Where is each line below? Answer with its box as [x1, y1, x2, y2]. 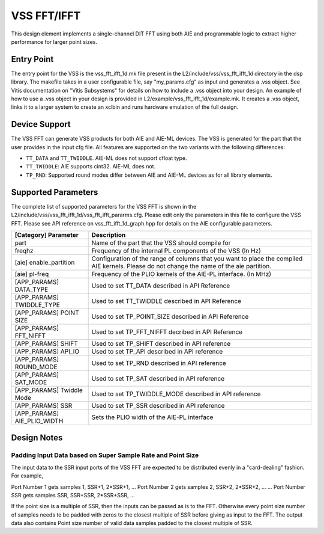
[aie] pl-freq [14, 269, 49, 278]
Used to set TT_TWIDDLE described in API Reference [91, 296, 241, 305]
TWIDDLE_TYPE [14, 301, 60, 309]
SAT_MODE [14, 378, 47, 386]
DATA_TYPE [14, 285, 49, 293]
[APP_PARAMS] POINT [14, 308, 79, 317]
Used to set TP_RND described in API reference [91, 358, 226, 367]
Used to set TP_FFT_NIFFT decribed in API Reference [91, 328, 243, 336]
